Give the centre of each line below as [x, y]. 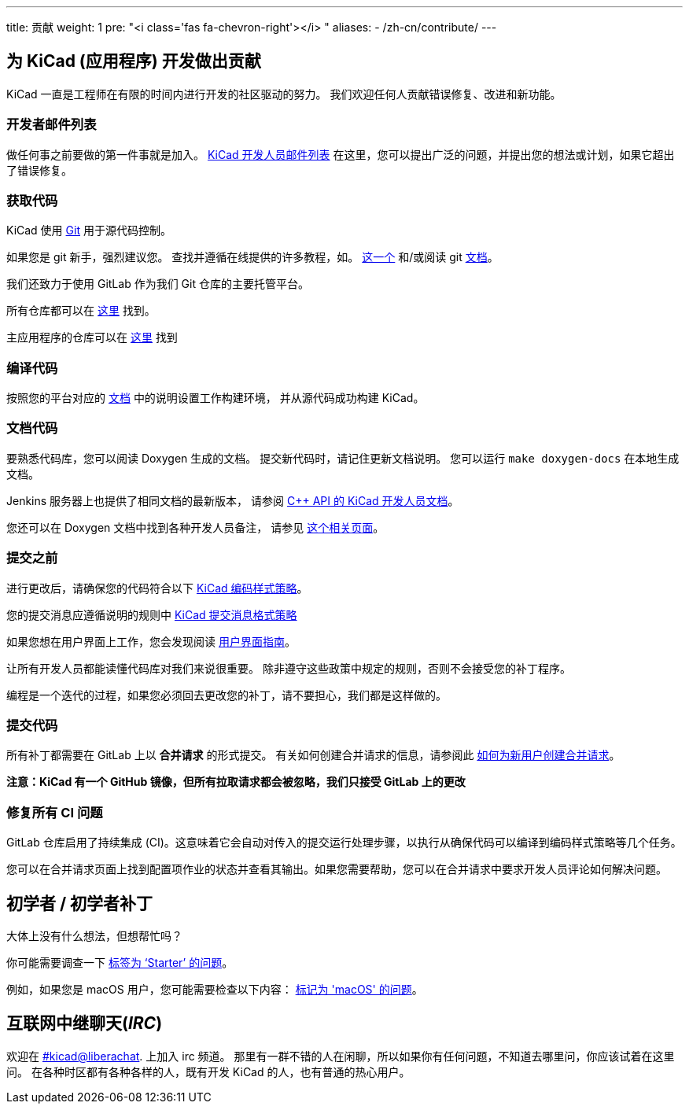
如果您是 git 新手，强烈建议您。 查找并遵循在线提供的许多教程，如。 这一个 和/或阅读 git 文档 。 [252, 257]
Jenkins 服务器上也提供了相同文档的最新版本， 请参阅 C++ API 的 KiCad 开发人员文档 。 [233, 500]
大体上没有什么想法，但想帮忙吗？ [94, 935]
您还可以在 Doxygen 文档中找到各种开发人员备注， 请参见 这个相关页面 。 [195, 527]
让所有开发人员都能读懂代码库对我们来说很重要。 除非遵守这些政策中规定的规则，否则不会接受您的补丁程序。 [289, 668]
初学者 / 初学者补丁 [80, 903]
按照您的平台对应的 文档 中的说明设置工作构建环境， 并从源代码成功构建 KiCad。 [216, 398]
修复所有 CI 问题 [55, 812]
